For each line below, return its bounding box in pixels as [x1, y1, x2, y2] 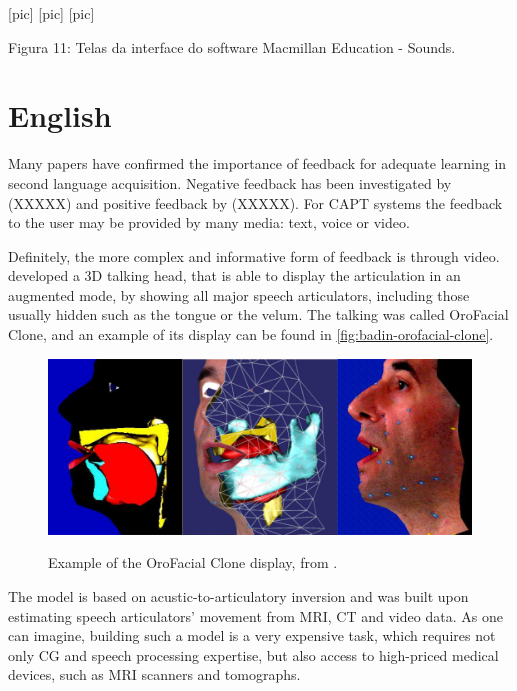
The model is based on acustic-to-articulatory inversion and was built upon [8, 586, 469, 607]
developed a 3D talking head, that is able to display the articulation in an [8, 265, 461, 286]
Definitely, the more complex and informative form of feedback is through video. [8, 245, 500, 266]
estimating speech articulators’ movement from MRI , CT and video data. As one [8, 605, 503, 626]
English [8, 95, 112, 136]
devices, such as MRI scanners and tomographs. [8, 664, 301, 685]
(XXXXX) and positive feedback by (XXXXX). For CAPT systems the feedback [8, 192, 503, 213]
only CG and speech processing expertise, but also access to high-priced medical [8, 644, 499, 665]
